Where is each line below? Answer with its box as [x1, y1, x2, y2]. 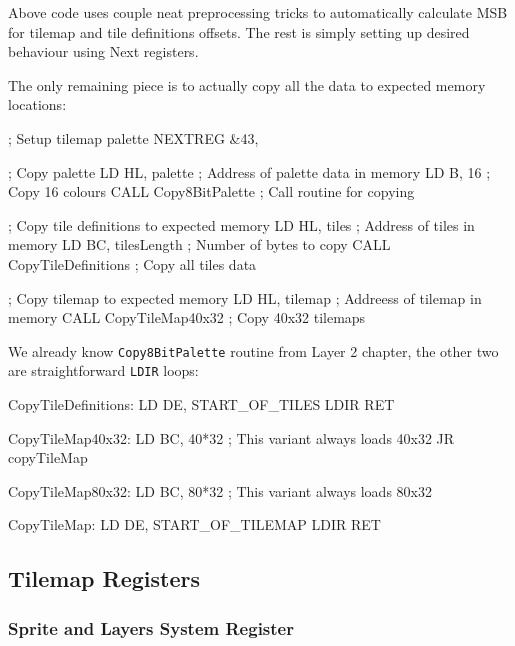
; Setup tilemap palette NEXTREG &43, [8, 127, 259, 148]
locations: [8, 94, 67, 115]
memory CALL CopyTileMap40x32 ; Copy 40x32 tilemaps [8, 307, 366, 328]
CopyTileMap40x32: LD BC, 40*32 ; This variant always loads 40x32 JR [8, 427, 455, 448]
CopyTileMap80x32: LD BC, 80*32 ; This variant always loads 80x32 [8, 480, 432, 501]
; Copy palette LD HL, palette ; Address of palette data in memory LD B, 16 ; [8, 161, 491, 182]
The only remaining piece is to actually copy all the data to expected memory [8, 74, 486, 95]
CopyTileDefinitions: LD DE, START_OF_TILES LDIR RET [8, 394, 395, 415]
